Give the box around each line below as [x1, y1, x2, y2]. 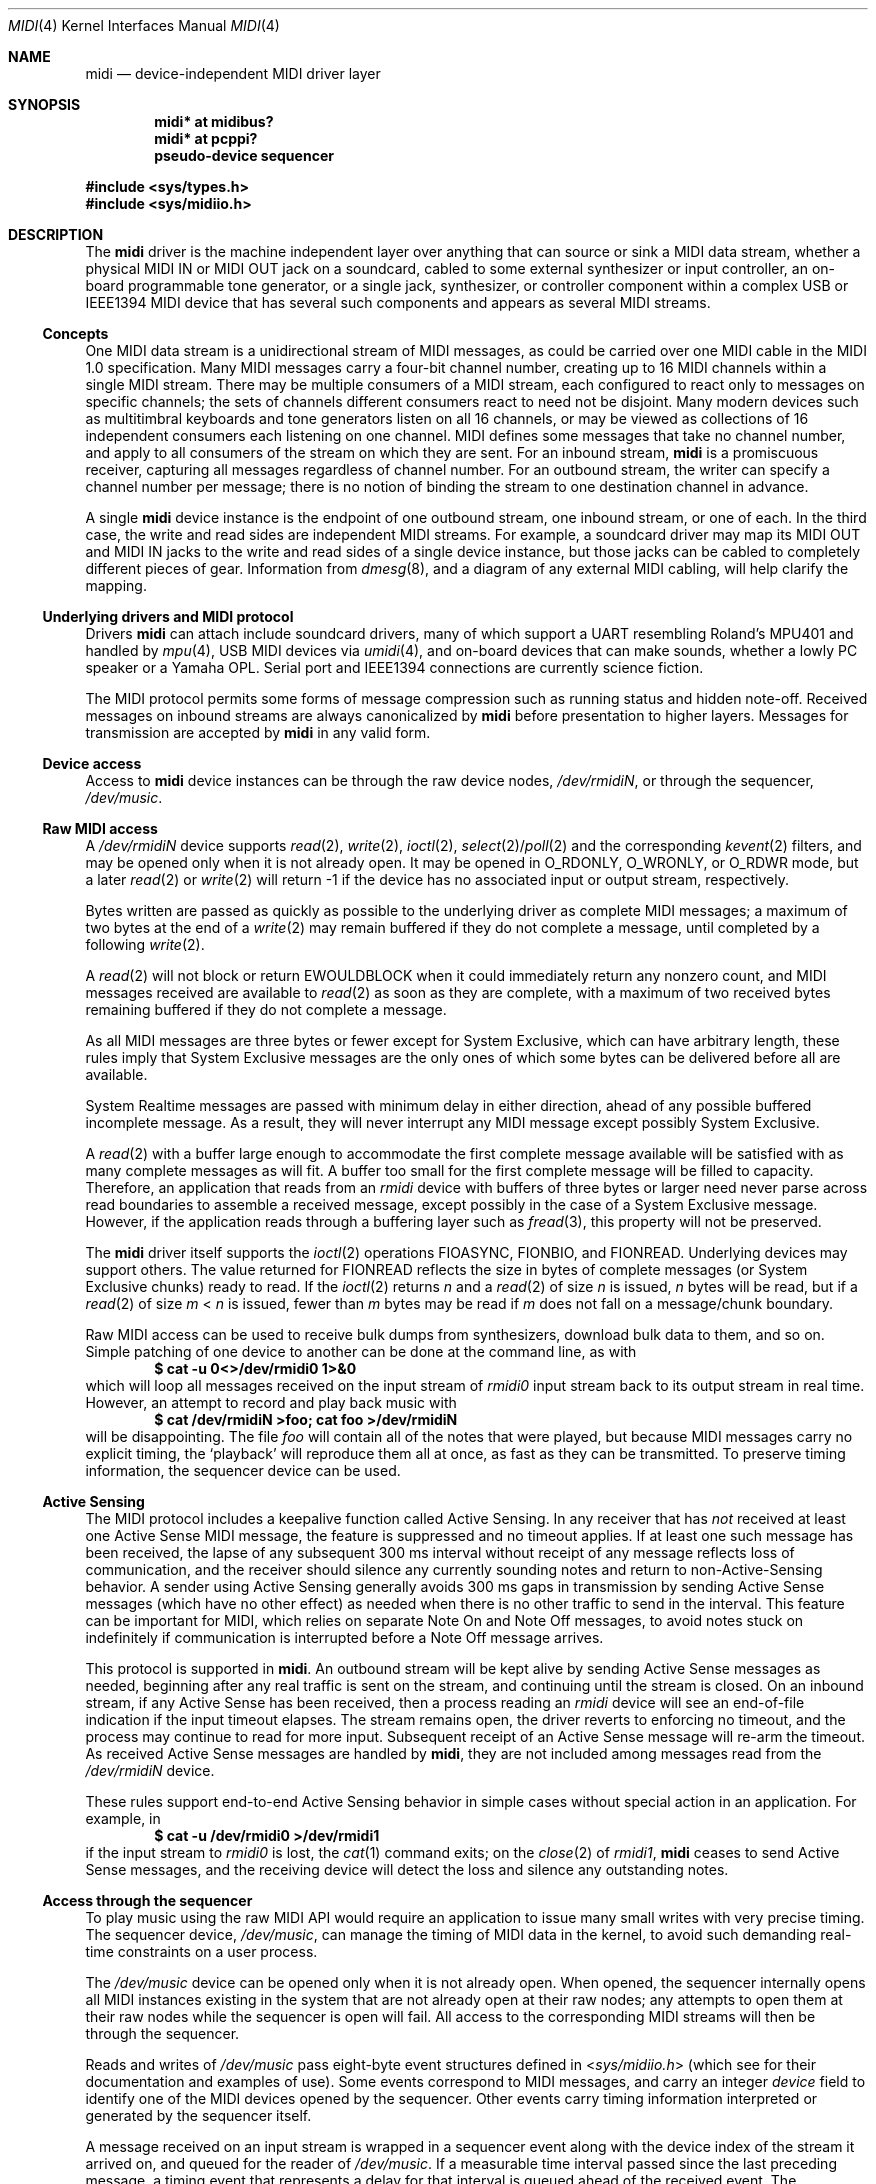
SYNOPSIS [8, 96, 81, 113]
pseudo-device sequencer [154, 147, 334, 164]
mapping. [85, 577, 147, 594]
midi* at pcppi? [154, 130, 258, 147]
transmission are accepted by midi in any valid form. [85, 724, 431, 741]
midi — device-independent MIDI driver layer [85, 65, 381, 82]
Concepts [42, 325, 109, 342]
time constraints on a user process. [85, 1943, 318, 1960]
